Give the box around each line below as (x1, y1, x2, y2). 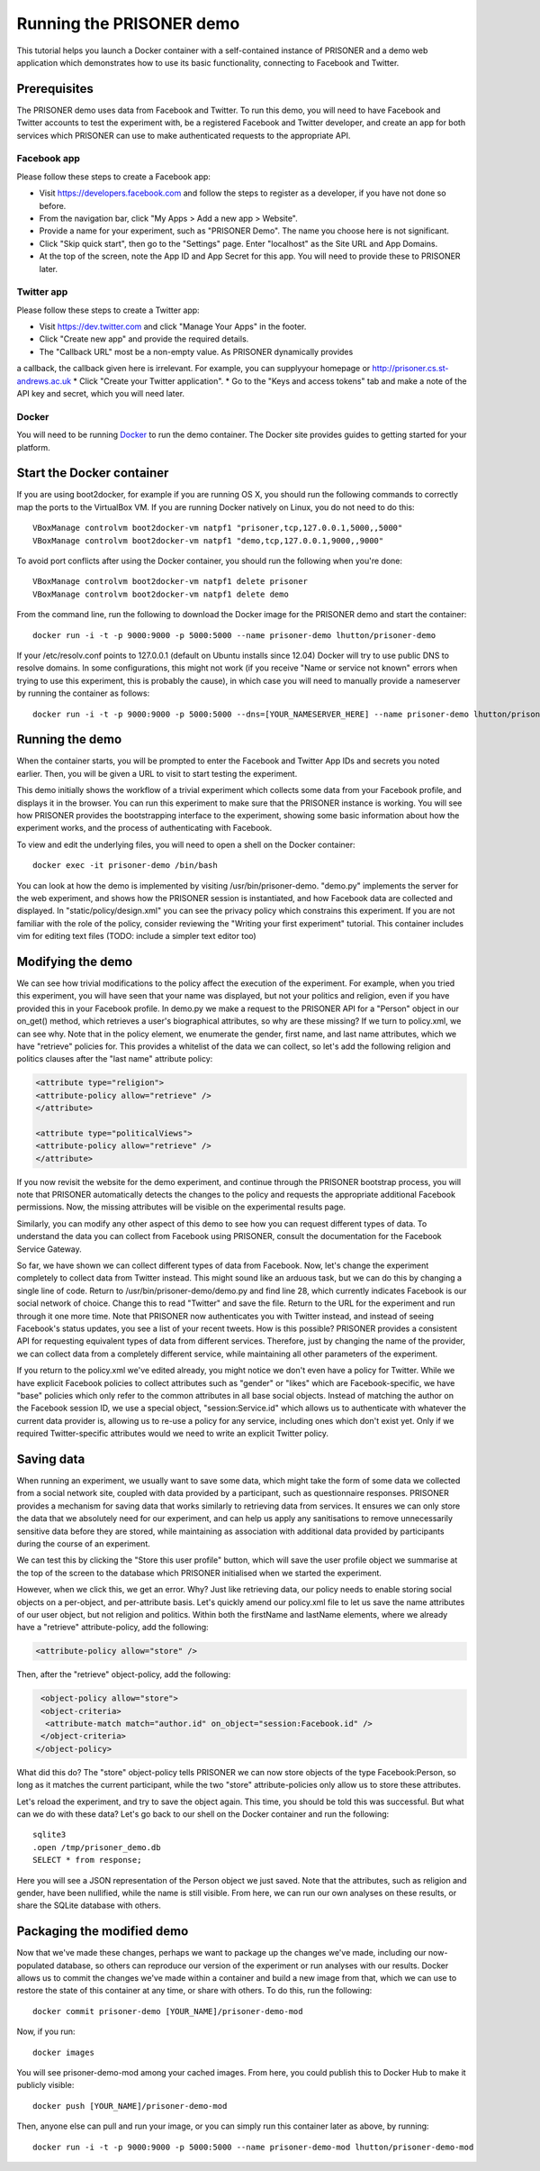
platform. (16, 442, 51, 452)
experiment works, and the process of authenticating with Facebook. (16, 823, 273, 834)
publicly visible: (16, 2080, 75, 2091)
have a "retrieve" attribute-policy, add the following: (16, 1622, 209, 1633)
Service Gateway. (16, 1244, 83, 1254)
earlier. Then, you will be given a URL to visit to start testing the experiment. (16, 768, 298, 779)
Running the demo (16, 732, 122, 747)
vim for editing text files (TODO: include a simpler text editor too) (16, 931, 256, 942)
